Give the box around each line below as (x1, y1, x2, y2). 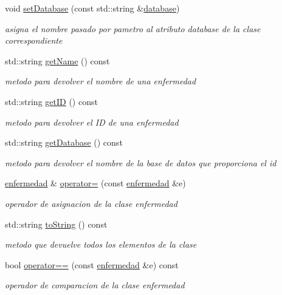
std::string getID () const (5, 95, 98, 107)
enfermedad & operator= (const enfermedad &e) (5, 177, 186, 189)
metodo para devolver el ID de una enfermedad (5, 115, 179, 128)
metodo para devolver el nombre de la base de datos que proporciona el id (5, 156, 277, 169)
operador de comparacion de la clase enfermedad (5, 279, 185, 291)
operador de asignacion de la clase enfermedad (5, 197, 177, 209)
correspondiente (5, 34, 63, 47)
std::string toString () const (5, 217, 108, 230)
